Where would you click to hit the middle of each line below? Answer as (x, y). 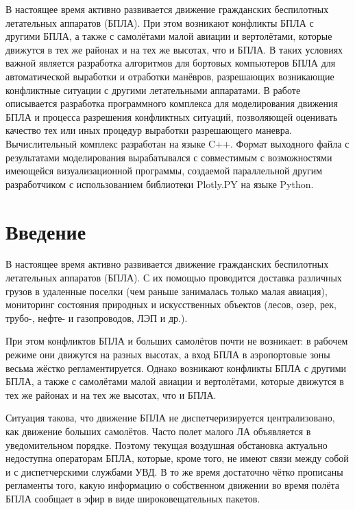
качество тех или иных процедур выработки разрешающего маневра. (149, 130)
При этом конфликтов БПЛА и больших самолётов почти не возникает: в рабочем (177, 341)
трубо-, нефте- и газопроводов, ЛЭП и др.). (97, 317)
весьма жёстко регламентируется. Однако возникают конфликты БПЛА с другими (176, 368)
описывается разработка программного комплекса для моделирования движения (172, 103)
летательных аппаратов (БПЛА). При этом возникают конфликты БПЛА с (160, 22)
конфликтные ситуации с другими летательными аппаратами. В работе (153, 90)
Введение (46, 231)
